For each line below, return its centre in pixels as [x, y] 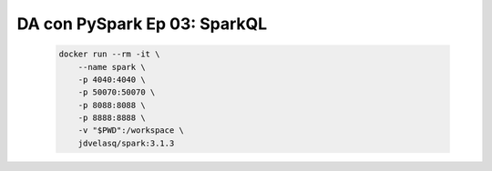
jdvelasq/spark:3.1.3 [126, 143]
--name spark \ [112, 67]
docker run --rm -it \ [109, 54]
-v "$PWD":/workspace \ [131, 131]
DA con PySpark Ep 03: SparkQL [142, 24]
